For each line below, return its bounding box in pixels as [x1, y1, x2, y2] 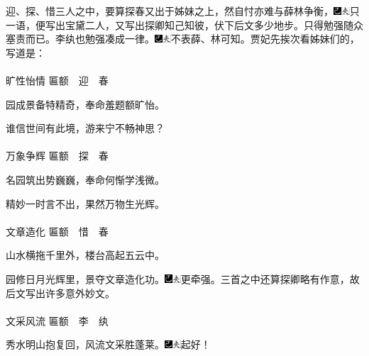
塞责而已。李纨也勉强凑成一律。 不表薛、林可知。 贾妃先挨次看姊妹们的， [6, 31, 360, 46]
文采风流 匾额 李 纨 [6, 313, 109, 328]
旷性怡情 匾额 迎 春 [6, 72, 109, 87]
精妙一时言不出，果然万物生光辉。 [6, 196, 165, 211]
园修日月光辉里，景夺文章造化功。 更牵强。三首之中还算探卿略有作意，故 [6, 271, 360, 286]
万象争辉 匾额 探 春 [6, 148, 109, 163]
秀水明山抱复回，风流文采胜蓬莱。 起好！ [6, 337, 211, 352]
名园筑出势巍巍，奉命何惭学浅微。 [6, 172, 165, 187]
